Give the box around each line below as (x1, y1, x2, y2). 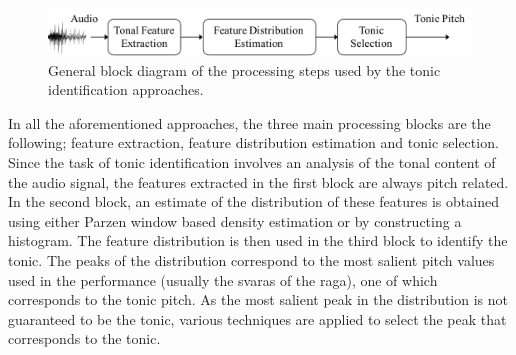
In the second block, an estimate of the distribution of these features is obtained (8, 191, 499, 212)
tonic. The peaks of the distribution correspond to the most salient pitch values (8, 249, 495, 270)
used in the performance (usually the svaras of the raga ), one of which (8, 269, 438, 290)
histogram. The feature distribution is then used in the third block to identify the (8, 230, 508, 251)
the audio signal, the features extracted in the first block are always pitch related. (8, 171, 509, 192)
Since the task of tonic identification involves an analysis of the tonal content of (8, 152, 496, 172)
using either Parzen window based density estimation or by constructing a (8, 210, 462, 231)
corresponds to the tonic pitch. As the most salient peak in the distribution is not (8, 289, 508, 310)
